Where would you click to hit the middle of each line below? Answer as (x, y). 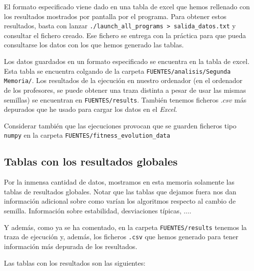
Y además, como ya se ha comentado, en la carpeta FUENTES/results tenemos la (126, 227)
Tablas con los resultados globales (91, 161)
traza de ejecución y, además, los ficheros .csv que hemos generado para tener (121, 237)
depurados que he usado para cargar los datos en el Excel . (91, 109)
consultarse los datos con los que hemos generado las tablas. (94, 45)
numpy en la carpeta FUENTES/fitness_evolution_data (87, 135)
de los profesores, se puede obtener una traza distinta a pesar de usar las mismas (125, 90)
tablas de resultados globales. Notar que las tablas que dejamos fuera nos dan (120, 191)
